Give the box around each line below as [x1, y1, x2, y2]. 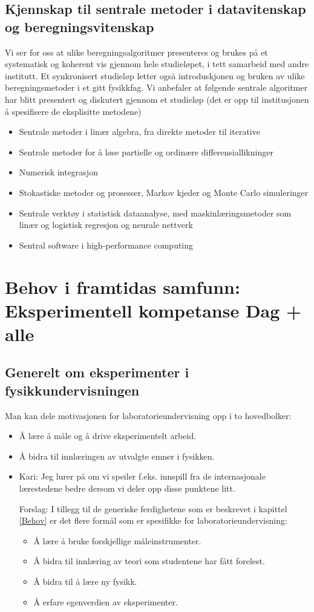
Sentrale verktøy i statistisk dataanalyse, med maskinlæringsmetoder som [19, 206, 292, 219]
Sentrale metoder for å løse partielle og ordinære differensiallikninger [19, 145, 273, 158]
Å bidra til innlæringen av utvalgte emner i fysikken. [19, 449, 215, 462]
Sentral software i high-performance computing [19, 238, 194, 251]
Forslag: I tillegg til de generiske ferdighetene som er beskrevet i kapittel [19, 502, 287, 515]
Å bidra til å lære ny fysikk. [33, 575, 137, 587]
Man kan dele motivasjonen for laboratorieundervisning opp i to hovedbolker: [5, 409, 292, 422]
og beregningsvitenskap [5, 17, 154, 36]
